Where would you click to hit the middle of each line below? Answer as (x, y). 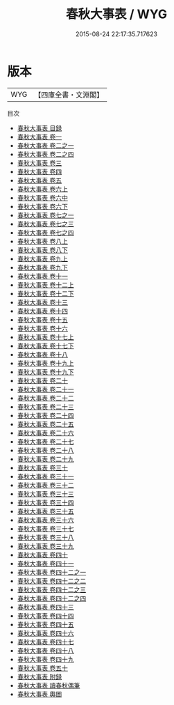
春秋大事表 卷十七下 (45, 346)
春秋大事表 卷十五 (42, 319)
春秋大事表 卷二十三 (45, 406)
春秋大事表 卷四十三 (45, 607)
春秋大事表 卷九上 (42, 258)
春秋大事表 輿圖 (40, 694)
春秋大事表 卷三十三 (45, 494)
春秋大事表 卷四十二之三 (52, 589)
